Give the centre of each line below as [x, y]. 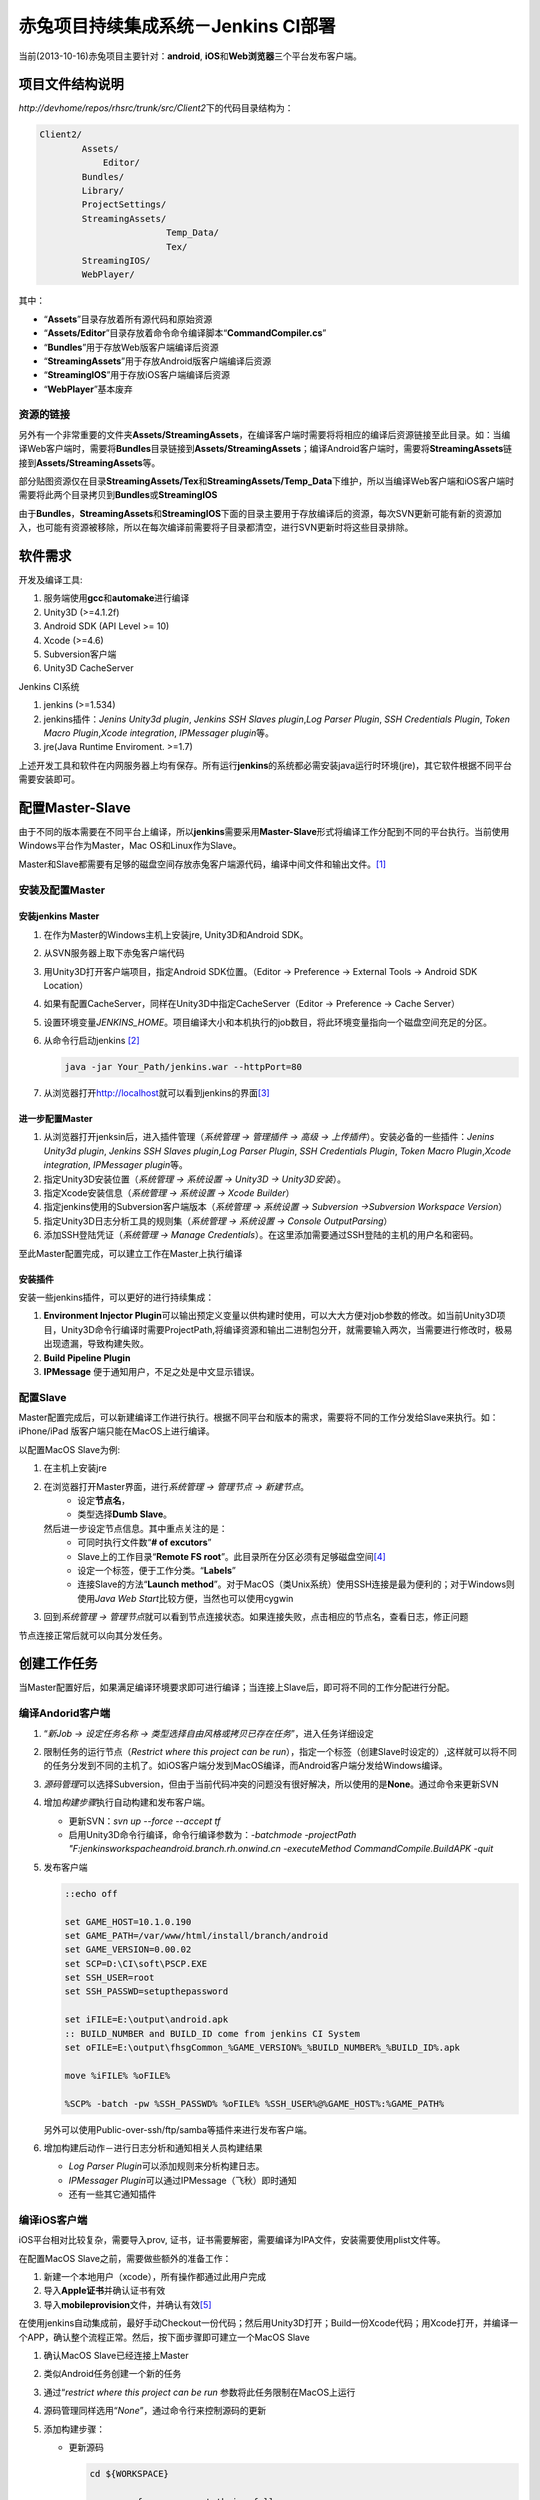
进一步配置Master [56, 1119]
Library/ [103, 190]
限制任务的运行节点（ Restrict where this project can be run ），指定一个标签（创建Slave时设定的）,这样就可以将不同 [280, 1751]
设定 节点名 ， [103, 1501]
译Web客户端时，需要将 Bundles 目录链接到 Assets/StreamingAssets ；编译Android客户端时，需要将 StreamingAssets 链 [265, 449]
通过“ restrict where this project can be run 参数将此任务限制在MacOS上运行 [199, 2392]
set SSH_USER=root [109, 1978]
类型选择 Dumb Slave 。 [125, 1514]
